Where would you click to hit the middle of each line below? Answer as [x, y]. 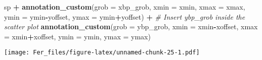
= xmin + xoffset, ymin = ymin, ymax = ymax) [77, 36]
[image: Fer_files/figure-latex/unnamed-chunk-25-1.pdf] [102, 53]
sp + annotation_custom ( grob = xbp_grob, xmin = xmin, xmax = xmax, [125, 7]
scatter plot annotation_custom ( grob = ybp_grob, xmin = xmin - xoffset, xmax [131, 26]
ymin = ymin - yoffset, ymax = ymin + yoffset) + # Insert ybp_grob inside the [125, 16]
